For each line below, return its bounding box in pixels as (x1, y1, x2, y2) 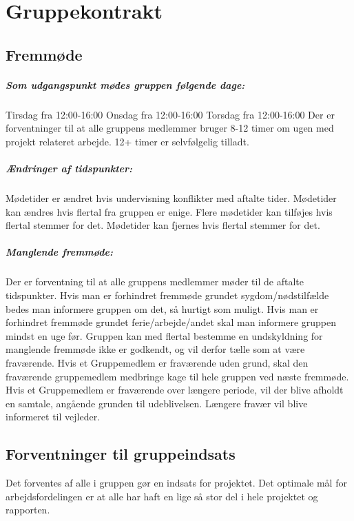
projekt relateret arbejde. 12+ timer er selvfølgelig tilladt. (6, 134, 249, 148)
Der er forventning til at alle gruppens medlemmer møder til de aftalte (6, 274, 304, 289)
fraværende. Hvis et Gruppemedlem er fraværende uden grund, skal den (6, 355, 309, 369)
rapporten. (6, 502, 50, 517)
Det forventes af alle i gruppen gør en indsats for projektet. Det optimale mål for (6, 476, 347, 490)
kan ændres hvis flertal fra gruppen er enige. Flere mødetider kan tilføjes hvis (6, 204, 333, 218)
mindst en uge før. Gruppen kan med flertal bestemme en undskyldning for (6, 328, 323, 343)
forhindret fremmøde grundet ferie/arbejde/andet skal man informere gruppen (6, 315, 337, 329)
